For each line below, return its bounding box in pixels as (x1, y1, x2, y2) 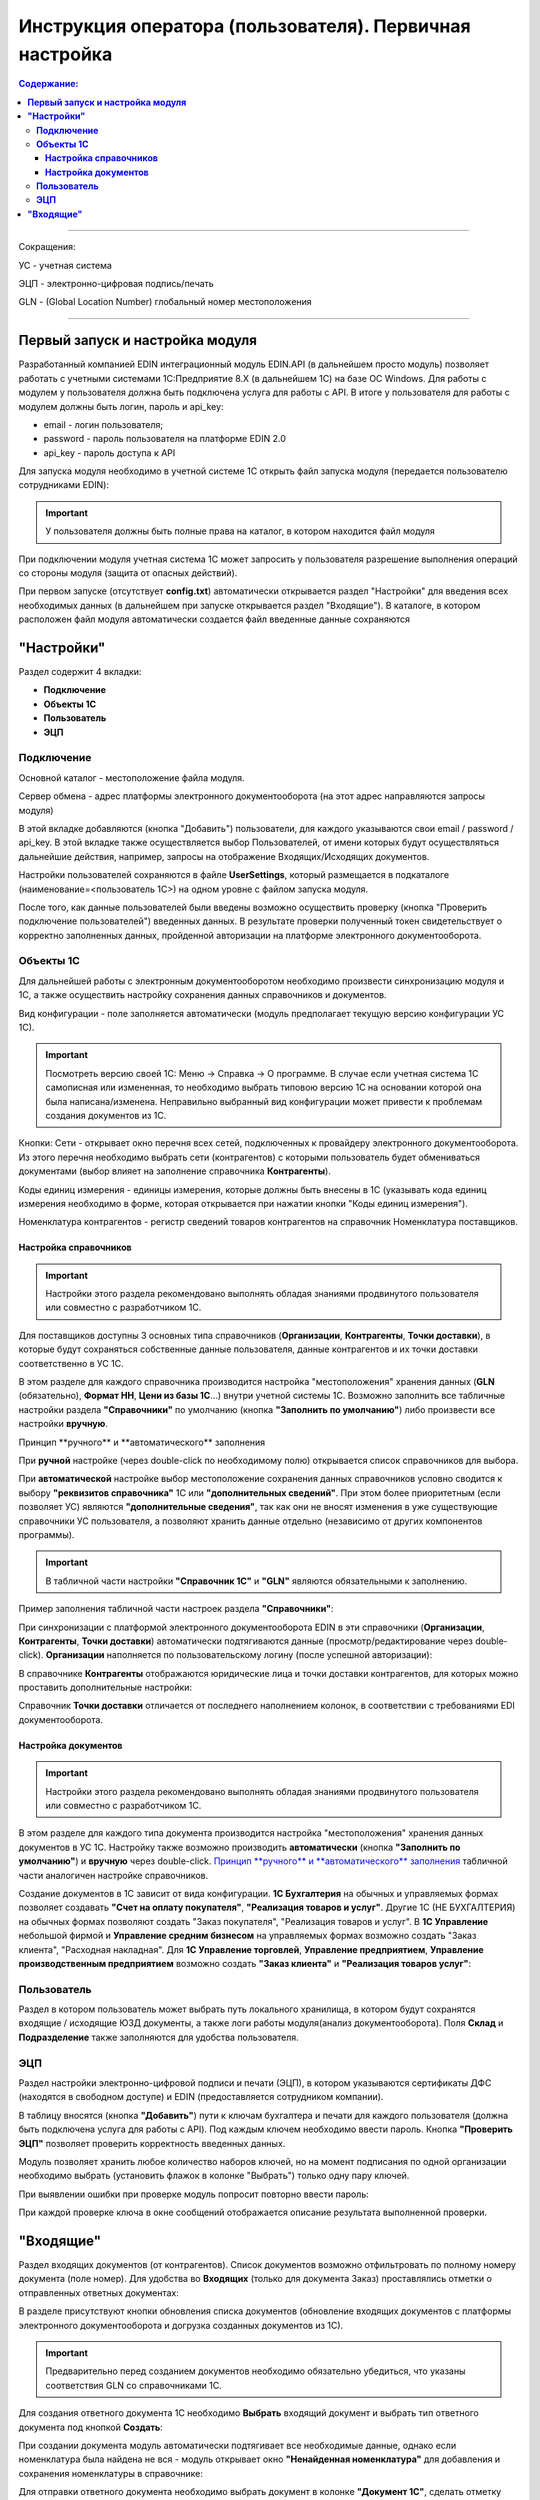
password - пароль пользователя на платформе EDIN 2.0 (43, 433, 287, 445)
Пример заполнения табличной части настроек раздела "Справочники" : (18, 1603, 334, 1615)
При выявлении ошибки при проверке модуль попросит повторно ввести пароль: (18, 2188, 369, 2200)
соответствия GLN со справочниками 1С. (45, 2379, 222, 2391)
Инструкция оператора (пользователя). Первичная (18, 15, 471, 37)
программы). (18, 1528, 75, 1540)
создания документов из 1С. (45, 1109, 167, 1121)
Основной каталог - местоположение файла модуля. (18, 771, 245, 784)
